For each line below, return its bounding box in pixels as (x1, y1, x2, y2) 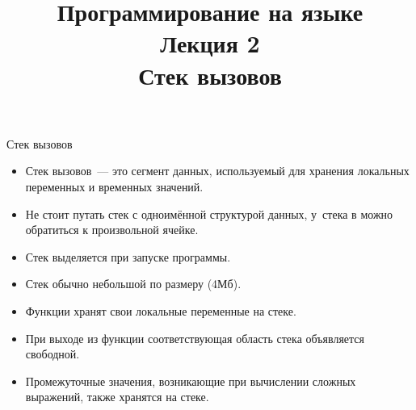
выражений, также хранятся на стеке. (25, 388, 209, 405)
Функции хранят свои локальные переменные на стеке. (25, 302, 296, 319)
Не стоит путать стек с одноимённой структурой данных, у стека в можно (25, 205, 393, 222)
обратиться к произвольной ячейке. (25, 221, 199, 238)
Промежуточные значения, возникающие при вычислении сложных (25, 372, 356, 389)
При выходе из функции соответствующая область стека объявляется (25, 329, 365, 346)
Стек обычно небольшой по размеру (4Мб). (25, 275, 242, 292)
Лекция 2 (160, 27, 260, 60)
